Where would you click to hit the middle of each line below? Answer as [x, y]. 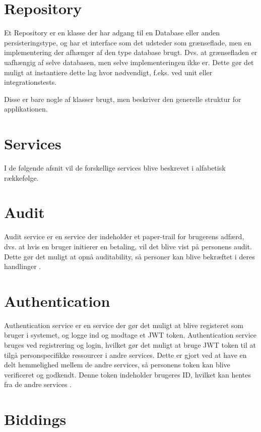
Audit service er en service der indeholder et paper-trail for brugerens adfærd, [124, 236]
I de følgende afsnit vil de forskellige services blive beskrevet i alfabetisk [115, 168]
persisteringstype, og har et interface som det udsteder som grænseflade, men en [128, 42]
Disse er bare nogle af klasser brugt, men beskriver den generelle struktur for [123, 99]
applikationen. [26, 109]
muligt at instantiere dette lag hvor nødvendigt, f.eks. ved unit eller [108, 72]
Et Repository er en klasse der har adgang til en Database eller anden [112, 33]
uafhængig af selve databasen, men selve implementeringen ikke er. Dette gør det [129, 62]
